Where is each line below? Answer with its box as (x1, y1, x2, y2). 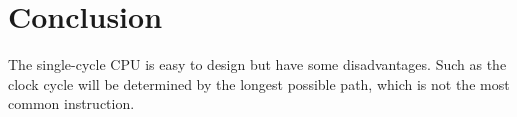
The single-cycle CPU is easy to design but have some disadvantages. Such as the (8, 54, 507, 75)
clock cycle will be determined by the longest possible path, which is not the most (8, 73, 510, 94)
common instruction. (8, 93, 135, 114)
